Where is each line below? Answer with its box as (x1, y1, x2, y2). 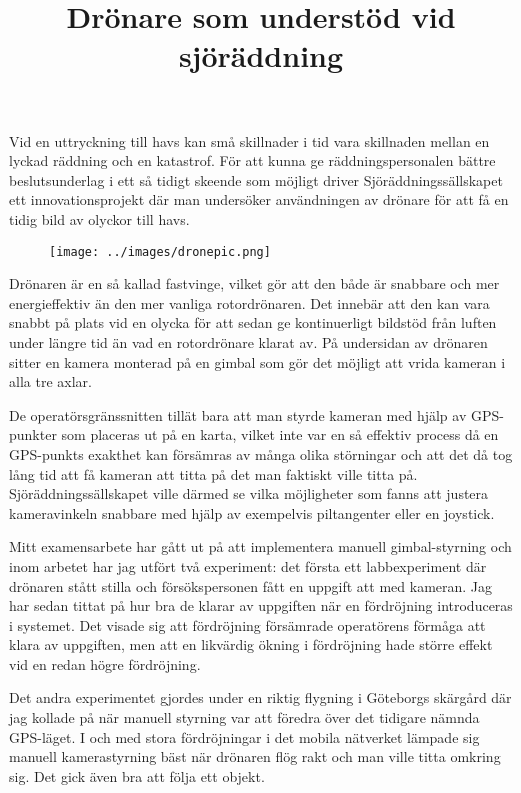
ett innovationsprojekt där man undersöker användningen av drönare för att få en (9, 189, 509, 210)
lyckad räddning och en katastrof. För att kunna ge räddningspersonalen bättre (9, 150, 496, 171)
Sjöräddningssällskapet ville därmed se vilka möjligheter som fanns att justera (9, 483, 489, 504)
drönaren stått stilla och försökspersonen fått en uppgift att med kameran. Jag (9, 575, 493, 596)
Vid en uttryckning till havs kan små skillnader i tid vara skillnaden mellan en (9, 130, 490, 151)
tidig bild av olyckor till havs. (9, 208, 190, 229)
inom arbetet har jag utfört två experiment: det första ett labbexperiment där (9, 555, 487, 576)
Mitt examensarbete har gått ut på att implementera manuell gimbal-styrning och (9, 536, 512, 557)
